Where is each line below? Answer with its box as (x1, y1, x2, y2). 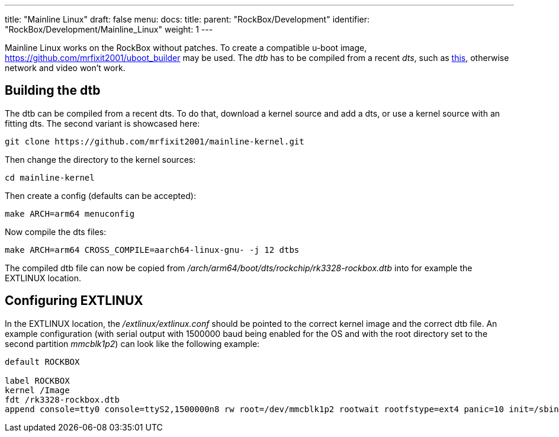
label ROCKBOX (5, 375, 70, 385)
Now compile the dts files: (5, 226, 107, 237)
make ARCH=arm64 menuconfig (5, 208, 135, 218)
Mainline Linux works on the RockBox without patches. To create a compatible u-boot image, (5, 43, 367, 53)
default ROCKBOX (5, 356, 80, 367)
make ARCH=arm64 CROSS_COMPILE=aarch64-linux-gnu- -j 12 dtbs (5, 245, 300, 255)
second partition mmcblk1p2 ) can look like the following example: (5, 338, 260, 349)
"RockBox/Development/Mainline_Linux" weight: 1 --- (5, 24, 213, 34)
